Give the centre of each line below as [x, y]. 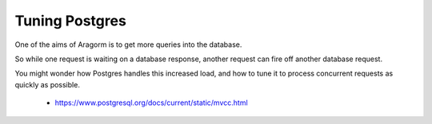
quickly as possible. [47, 84]
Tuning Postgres [71, 21]
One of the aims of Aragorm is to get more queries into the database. [128, 45]
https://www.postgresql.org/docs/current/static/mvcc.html [151, 103]
